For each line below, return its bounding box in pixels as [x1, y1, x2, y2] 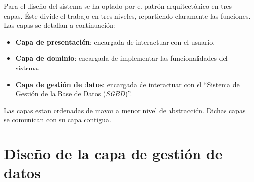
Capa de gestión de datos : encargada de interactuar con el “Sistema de [15, 79, 240, 89]
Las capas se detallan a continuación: [4, 20, 115, 30]
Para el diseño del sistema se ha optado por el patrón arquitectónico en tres [4, 1, 232, 11]
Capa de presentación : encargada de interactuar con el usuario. [15, 36, 215, 46]
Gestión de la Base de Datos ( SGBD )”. [15, 89, 132, 99]
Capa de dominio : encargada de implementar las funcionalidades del [15, 53, 228, 63]
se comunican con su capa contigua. [4, 114, 111, 125]
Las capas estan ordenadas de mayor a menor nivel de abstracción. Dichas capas [4, 105, 246, 115]
